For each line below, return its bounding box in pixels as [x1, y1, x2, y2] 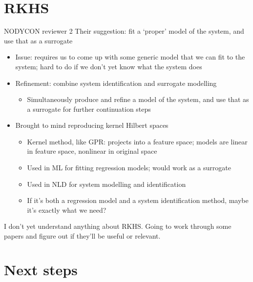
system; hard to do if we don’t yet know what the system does [15, 61, 202, 71]
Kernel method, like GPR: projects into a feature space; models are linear [27, 136, 248, 146]
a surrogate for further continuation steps [27, 103, 151, 114]
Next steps [4, 259, 78, 279]
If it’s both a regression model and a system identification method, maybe [27, 195, 249, 205]
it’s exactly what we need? [27, 204, 106, 215]
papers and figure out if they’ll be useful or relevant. [4, 231, 161, 241]
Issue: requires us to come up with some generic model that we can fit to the [15, 52, 245, 62]
